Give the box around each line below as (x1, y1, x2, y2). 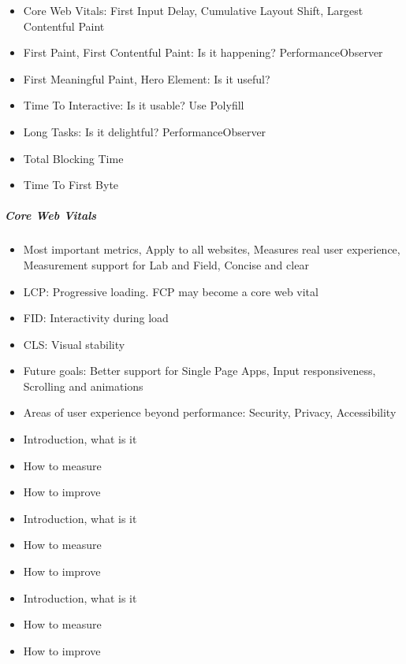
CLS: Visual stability (23, 336, 125, 352)
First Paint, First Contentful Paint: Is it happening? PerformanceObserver (23, 44, 383, 61)
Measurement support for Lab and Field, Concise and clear (23, 256, 309, 273)
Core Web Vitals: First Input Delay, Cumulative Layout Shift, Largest (23, 2, 363, 18)
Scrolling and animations (23, 377, 143, 394)
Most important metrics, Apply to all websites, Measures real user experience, (23, 241, 400, 258)
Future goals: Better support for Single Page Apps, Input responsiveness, (23, 362, 376, 379)
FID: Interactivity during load (23, 310, 169, 326)
